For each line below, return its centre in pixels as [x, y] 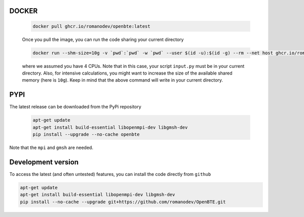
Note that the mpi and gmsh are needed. [51, 148]
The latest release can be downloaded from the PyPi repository [75, 107]
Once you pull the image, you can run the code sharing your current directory [103, 39]
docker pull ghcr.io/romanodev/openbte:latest [91, 26]
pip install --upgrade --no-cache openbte [86, 135]
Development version [44, 162]
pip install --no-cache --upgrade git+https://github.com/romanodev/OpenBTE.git [123, 202]
